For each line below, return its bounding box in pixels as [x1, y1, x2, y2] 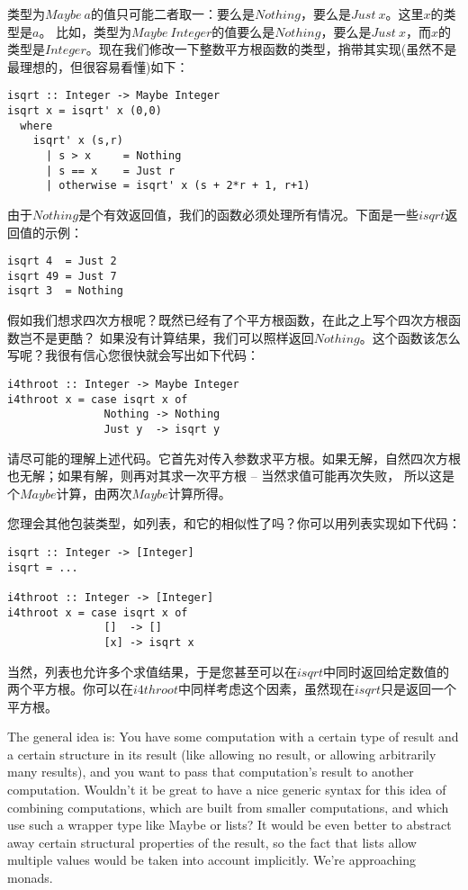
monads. [7, 868, 53, 887]
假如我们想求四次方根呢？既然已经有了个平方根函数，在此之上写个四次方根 [7, 310, 448, 329]
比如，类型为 [56, 22, 132, 40]
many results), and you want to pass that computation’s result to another [7, 762, 414, 781]
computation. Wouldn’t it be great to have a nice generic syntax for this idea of [7, 780, 446, 799]
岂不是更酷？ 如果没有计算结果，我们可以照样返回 [19, 328, 314, 346]
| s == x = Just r [45, 164, 175, 177]
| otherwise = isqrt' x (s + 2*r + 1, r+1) [45, 179, 310, 193]
